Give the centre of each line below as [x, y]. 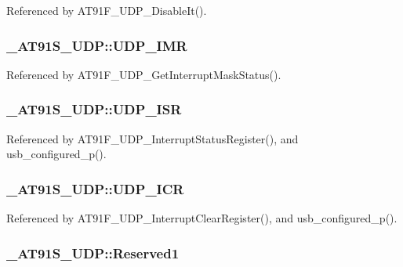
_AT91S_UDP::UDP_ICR [95, 188]
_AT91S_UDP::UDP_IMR [97, 45]
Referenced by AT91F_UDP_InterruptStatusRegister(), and [152, 138]
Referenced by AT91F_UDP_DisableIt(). [107, 10]
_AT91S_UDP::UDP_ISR [94, 109]
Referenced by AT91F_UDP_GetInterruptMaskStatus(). [144, 74]
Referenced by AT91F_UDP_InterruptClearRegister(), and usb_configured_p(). [202, 218]
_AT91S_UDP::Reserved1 [93, 253]
